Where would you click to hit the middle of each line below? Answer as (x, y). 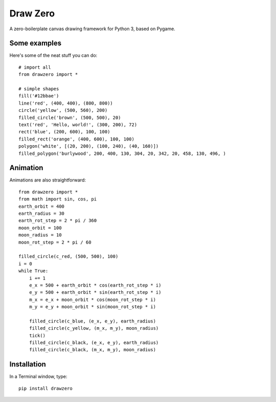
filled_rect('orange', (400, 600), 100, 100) (77, 139)
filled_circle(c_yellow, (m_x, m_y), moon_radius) (94, 328)
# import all (35, 67)
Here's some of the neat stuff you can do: (53, 55)
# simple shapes (39, 89)
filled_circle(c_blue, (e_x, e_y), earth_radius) (92, 321)
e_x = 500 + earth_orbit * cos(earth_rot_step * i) (95, 285)
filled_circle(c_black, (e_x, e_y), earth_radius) (94, 343)
